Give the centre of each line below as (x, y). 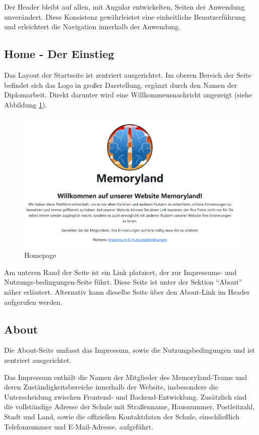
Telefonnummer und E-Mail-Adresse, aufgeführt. (79, 426)
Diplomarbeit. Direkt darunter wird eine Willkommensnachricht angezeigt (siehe (128, 95)
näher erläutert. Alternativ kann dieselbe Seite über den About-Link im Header (127, 292)
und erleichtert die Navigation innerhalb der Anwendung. (92, 26)
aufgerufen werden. (33, 302)
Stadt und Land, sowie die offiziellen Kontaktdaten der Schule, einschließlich (122, 416)
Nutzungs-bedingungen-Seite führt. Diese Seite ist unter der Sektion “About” (123, 282)
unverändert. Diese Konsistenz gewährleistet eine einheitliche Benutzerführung (125, 16)
